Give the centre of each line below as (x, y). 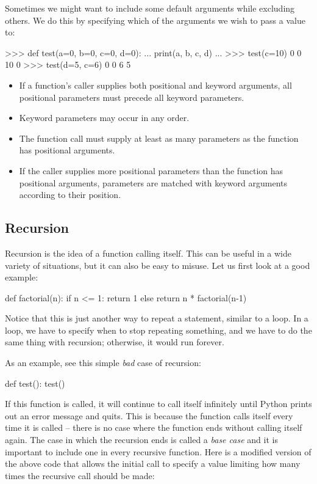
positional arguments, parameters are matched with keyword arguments (153, 182)
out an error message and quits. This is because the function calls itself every (149, 415)
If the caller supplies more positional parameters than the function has (151, 170)
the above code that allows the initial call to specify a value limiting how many (153, 464)
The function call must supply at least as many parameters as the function (159, 138)
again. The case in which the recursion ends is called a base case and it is (141, 440)
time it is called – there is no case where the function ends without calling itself (154, 427)
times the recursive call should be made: (80, 475)
